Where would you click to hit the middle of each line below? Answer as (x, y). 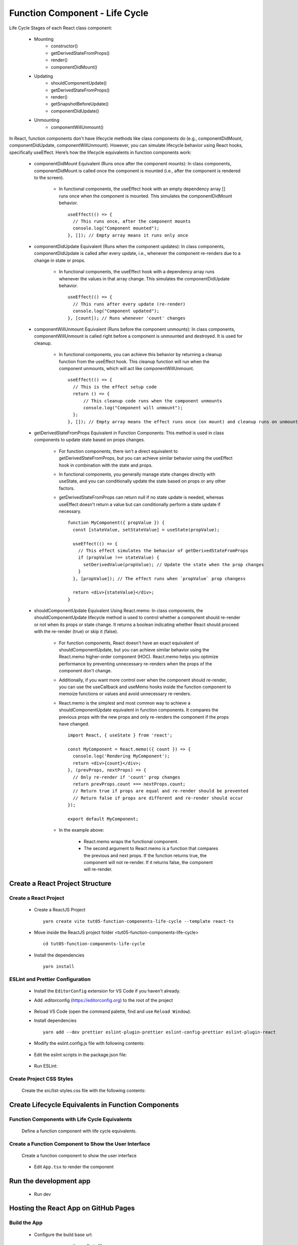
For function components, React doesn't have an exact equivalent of (129, 643)
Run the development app (50, 1181)
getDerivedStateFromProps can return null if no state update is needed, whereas (141, 498)
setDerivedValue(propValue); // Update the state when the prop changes (174, 564)
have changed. (74, 724)
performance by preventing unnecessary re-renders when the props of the (135, 664)
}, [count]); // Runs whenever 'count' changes (127, 318)
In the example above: (81, 830)
